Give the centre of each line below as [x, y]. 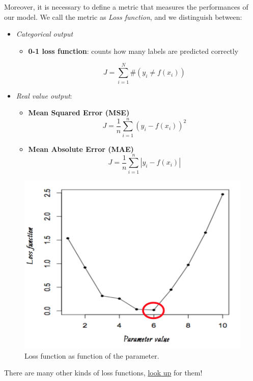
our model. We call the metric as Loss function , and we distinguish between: [123, 17]
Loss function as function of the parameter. [92, 355]
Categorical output [45, 34]
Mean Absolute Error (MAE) [81, 149]
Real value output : [44, 95]
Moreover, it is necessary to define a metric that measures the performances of [126, 7]
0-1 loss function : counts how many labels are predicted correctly [133, 51]
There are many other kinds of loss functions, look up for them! [103, 373]
